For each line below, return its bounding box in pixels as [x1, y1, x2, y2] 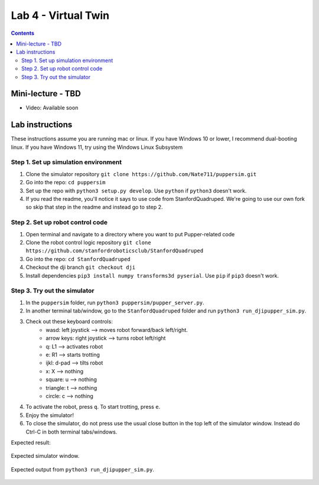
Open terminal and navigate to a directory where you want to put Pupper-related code [25, 230, 235, 237]
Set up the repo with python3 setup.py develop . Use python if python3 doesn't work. [25, 187, 247, 194]
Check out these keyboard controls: [25, 318, 113, 325]
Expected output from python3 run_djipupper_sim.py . [11, 466, 155, 473]
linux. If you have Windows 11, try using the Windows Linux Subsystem [11, 144, 183, 151]
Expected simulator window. [11, 453, 80, 460]
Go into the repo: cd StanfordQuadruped [25, 255, 131, 262]
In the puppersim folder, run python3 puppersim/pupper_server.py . [25, 299, 204, 306]
